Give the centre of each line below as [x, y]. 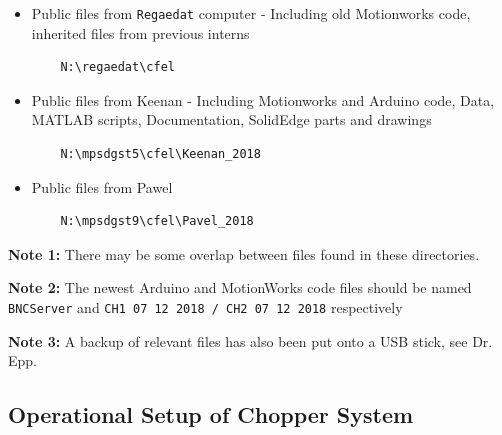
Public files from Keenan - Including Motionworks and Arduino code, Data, [263, 99]
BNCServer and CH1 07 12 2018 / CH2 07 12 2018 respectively [205, 307]
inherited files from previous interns [140, 32]
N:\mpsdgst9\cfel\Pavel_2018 [157, 221]
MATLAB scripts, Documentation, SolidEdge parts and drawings [231, 119]
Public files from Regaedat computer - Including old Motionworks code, [251, 13]
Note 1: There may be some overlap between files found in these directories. [244, 253]
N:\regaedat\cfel [117, 67]
